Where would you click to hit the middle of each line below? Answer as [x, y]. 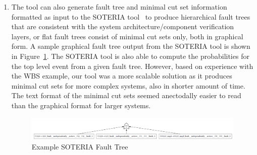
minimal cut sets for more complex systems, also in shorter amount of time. [128, 85]
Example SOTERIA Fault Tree [80, 147]
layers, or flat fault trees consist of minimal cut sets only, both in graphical [127, 36]
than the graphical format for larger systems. [81, 105]
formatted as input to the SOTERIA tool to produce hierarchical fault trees [131, 16]
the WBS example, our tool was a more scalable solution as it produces [122, 76]
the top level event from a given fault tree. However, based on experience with [132, 66]
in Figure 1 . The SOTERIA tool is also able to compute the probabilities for [130, 56]
